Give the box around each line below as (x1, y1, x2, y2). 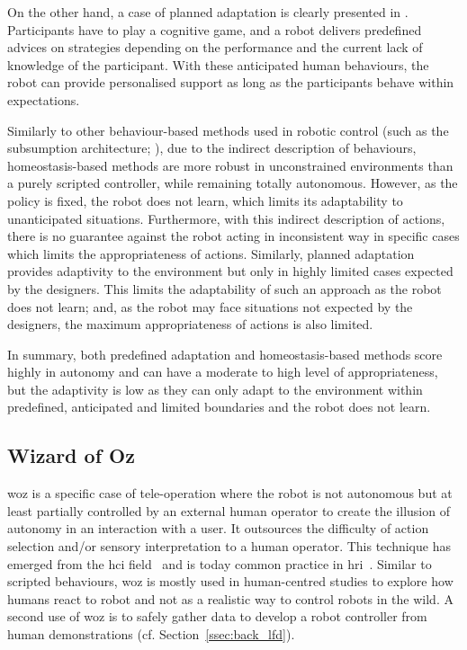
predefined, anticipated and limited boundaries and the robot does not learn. (7, 397, 431, 416)
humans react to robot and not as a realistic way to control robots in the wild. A (7, 589, 454, 608)
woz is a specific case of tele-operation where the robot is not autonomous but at (7, 484, 453, 503)
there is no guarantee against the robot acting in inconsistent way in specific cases (7, 227, 460, 245)
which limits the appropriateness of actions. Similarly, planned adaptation (7, 244, 415, 263)
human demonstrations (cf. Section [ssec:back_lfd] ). (7, 625, 295, 644)
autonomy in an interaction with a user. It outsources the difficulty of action (7, 519, 429, 538)
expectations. (7, 90, 80, 109)
